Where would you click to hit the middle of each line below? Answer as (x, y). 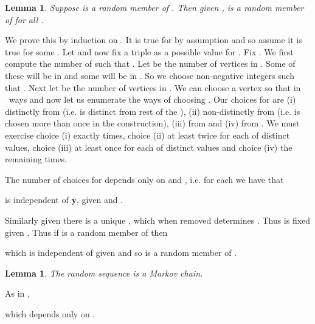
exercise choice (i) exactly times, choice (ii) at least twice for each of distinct (147, 135)
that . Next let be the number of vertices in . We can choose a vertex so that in (153, 87)
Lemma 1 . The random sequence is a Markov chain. (104, 273)
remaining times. (36, 159)
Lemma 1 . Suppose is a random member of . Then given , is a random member (154, 7)
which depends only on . (50, 313)
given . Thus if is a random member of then (86, 232)
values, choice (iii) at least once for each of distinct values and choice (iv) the (149, 147)
